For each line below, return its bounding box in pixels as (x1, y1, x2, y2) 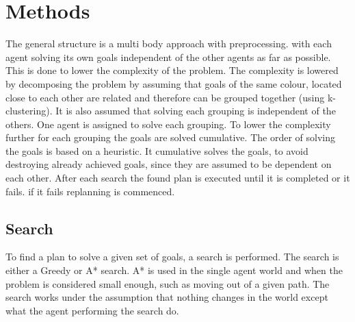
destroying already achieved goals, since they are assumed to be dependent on (5, 157, 332, 171)
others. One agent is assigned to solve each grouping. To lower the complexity (5, 116, 331, 131)
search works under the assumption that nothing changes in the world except (5, 290, 328, 304)
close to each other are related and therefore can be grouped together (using (5, 90, 325, 104)
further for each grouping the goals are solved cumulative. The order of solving (5, 130, 335, 145)
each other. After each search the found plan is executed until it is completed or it (5, 171, 350, 185)
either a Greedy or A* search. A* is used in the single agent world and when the (5, 263, 343, 277)
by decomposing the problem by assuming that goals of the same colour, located (5, 76, 342, 90)
